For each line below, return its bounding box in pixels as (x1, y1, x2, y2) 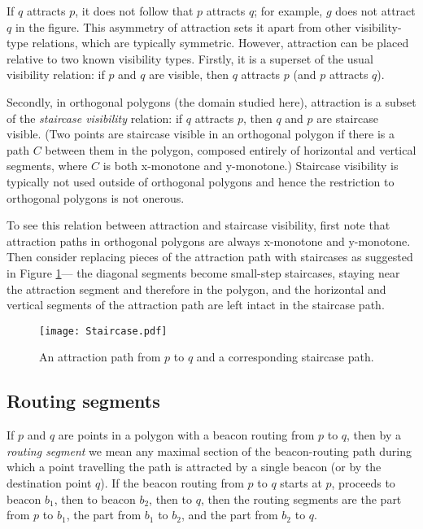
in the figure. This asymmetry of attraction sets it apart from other (15, 18, 351, 35)
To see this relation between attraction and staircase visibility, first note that (7, 216, 390, 234)
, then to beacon (54, 490, 136, 507)
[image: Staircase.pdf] (39, 325, 168, 337)
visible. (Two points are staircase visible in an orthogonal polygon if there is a (7, 125, 395, 142)
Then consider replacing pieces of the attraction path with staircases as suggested (7, 248, 413, 265)
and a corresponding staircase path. (196, 348, 374, 365)
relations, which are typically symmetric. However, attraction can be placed (32, 34, 409, 51)
